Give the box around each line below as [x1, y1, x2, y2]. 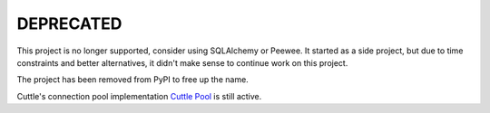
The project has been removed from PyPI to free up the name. [16, 74, 249, 85]
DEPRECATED [16, 14, 122, 33]
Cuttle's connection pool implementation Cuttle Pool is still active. [16, 90, 262, 101]
